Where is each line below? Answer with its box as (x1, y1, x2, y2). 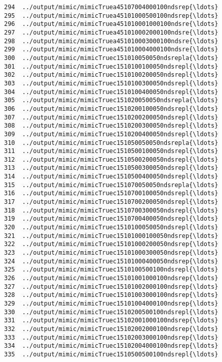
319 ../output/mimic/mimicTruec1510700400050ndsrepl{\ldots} (4, 215, 218, 223)
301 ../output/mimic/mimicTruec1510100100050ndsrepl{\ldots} (4, 63, 218, 70)
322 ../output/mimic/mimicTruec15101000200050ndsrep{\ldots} (4, 240, 218, 248)
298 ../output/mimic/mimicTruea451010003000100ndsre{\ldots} (4, 37, 218, 45)
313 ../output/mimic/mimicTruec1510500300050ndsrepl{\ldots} (4, 164, 218, 172)
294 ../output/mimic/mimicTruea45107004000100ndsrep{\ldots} (4, 4, 218, 11)
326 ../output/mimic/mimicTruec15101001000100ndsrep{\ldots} (4, 275, 218, 282)
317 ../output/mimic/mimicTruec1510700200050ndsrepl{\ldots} (4, 198, 218, 206)
